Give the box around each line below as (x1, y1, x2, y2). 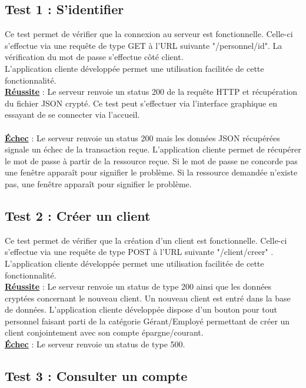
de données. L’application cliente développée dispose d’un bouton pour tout (5, 303, 277, 316)
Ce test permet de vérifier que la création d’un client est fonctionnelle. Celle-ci (5, 234, 287, 246)
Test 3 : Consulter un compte (5, 367, 188, 385)
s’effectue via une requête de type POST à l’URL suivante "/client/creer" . (5, 246, 274, 258)
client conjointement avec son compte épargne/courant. (5, 326, 204, 339)
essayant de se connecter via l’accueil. (5, 108, 140, 121)
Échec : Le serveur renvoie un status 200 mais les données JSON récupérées (5, 131, 280, 144)
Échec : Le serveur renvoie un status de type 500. (5, 338, 185, 350)
